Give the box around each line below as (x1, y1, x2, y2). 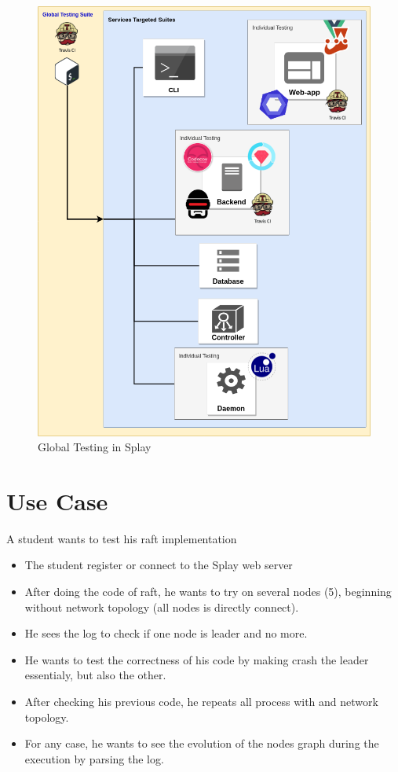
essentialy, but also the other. (24, 667, 166, 683)
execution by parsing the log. (24, 750, 164, 766)
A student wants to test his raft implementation (6, 530, 237, 546)
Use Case (6, 484, 108, 517)
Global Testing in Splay (38, 439, 152, 455)
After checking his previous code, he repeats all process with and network (24, 693, 378, 710)
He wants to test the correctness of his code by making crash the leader (24, 651, 369, 667)
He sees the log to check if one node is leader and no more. (24, 625, 308, 641)
